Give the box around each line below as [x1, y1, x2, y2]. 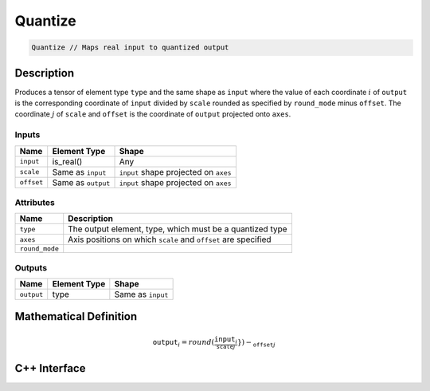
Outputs [14, 262, 48, 273]
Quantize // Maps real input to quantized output [31, 43, 229, 52]
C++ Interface [14, 361, 86, 375]
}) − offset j [236, 338, 276, 349]
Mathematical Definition [14, 310, 138, 323]
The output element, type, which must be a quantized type [68, 223, 287, 235]
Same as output [52, 176, 111, 188]
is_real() [52, 156, 83, 167]
